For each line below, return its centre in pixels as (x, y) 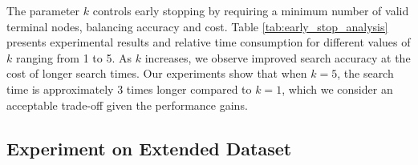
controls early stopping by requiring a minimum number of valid (251, 10)
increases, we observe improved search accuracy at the (278, 57)
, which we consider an (337, 89)
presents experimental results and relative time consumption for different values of (209, 42)
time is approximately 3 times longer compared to (129, 89)
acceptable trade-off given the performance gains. (127, 105)
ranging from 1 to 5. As (74, 57)
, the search (365, 73)
